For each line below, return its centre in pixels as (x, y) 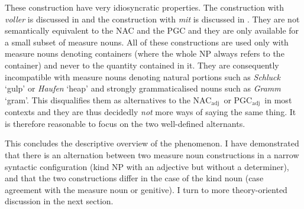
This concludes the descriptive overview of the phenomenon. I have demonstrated (152, 143)
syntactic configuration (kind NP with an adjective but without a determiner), (147, 166)
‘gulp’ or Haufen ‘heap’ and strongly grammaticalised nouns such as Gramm (143, 88)
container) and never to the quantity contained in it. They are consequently (142, 65)
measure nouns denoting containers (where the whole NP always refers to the (145, 53)
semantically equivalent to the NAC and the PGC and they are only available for (152, 30)
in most (278, 99)
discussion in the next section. (59, 201)
